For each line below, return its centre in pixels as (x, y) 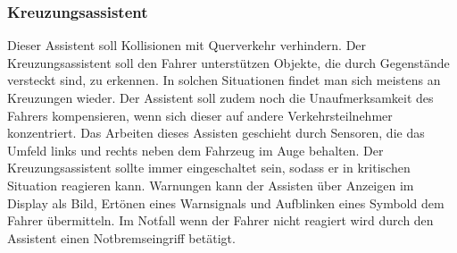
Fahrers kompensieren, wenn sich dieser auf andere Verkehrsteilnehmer (200, 115)
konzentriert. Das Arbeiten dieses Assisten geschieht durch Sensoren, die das (216, 133)
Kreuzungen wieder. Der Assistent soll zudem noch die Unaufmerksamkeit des (220, 97)
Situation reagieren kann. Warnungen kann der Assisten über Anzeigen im (211, 185)
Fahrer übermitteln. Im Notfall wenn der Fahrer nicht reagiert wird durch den (220, 220)
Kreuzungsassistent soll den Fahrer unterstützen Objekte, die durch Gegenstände (228, 62)
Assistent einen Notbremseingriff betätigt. (121, 237)
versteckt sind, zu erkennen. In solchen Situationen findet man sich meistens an (224, 80)
